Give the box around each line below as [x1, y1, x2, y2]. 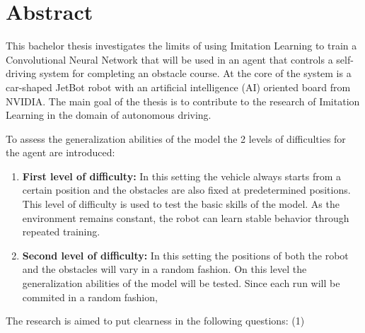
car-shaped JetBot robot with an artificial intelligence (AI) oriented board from [6, 79, 351, 94]
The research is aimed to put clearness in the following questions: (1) [6, 313, 305, 328]
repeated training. [22, 224, 100, 239]
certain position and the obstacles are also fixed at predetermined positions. [22, 182, 351, 197]
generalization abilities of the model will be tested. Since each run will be [22, 276, 340, 291]
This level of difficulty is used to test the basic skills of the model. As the [22, 197, 340, 211]
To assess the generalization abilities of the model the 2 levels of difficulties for [6, 131, 346, 146]
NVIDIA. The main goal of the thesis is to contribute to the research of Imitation [6, 93, 360, 108]
